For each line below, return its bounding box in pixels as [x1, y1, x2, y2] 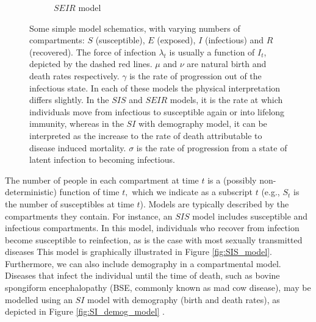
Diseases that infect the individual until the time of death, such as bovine [5, 269, 280, 282]
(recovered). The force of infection [29, 45, 156, 58]
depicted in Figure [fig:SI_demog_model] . [5, 305, 165, 318]
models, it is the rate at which [170, 93, 283, 106]
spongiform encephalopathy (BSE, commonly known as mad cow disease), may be [5, 281, 311, 294]
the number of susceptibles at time [5, 197, 134, 210]
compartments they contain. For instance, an [5, 209, 173, 222]
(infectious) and [204, 34, 264, 46]
